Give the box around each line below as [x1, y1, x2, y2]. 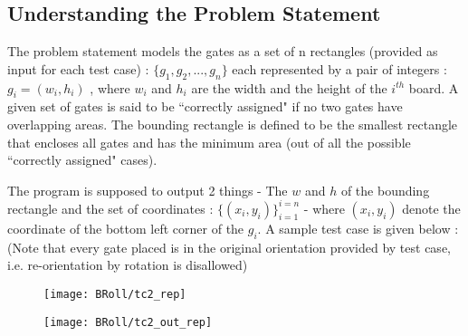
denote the [402, 198, 461, 217]
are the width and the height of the [191, 78, 387, 97]
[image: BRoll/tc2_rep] [43, 287, 186, 301]
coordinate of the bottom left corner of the [7, 218, 244, 237]
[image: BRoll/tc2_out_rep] [43, 315, 213, 329]
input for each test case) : [7, 59, 149, 78]
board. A [408, 78, 459, 97]
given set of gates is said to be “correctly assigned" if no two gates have [7, 97, 403, 116]
